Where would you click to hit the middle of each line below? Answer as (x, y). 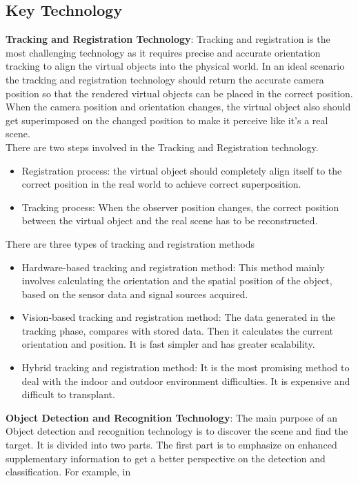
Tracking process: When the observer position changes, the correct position (180, 207)
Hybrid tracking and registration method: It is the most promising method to (186, 367)
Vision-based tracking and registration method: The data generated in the (178, 317)
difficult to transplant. (68, 394)
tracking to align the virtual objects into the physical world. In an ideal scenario (175, 66)
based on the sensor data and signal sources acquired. (135, 294)
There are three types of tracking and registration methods (130, 243)
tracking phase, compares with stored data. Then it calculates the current (178, 330)
